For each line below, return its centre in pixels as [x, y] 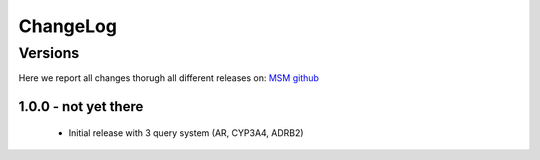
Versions [49, 53]
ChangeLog [67, 26]
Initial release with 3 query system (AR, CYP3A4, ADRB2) [186, 132]
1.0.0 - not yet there [81, 106]
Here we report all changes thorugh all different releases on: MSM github [169, 78]
